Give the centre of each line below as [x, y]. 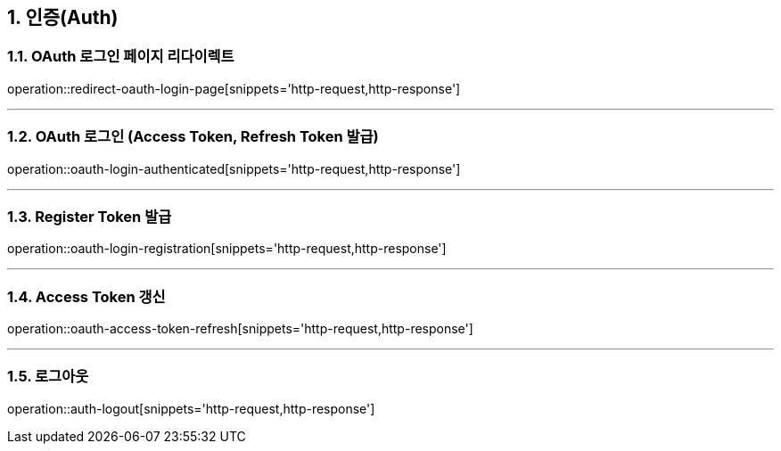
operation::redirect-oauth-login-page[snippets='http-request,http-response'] [234, 88]
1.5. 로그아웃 [48, 377]
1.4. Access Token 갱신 [86, 296]
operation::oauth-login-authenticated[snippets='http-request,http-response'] [234, 168]
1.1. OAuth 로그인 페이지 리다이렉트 [121, 57]
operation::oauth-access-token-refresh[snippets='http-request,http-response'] [240, 329]
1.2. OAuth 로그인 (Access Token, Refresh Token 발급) [193, 137]
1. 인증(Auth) [63, 17]
